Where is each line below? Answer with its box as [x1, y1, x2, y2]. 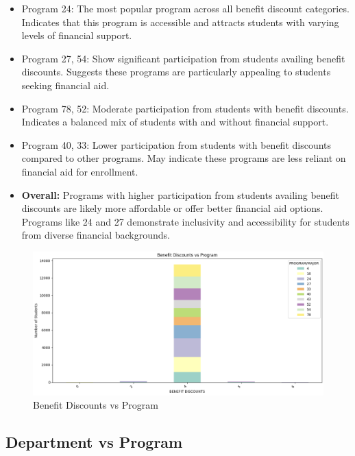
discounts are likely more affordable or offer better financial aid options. [21, 201, 323, 215]
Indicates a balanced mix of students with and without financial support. [21, 115, 329, 129]
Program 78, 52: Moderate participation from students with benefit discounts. [21, 101, 349, 115]
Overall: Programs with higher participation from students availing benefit [21, 187, 340, 202]
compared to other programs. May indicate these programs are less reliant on [21, 151, 346, 165]
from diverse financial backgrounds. [21, 228, 170, 242]
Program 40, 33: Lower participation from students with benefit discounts [21, 137, 332, 152]
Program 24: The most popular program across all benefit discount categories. [21, 1, 350, 15]
